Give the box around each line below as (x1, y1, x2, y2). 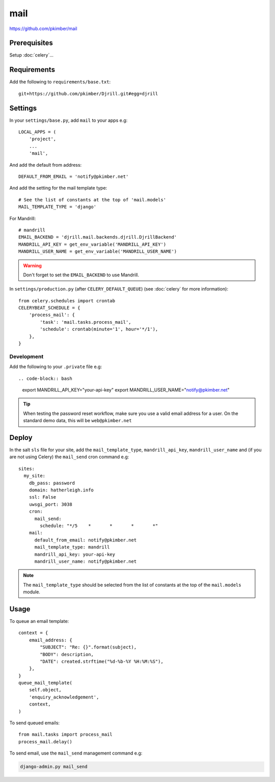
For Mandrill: (9, 215, 36, 221)
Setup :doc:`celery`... (9, 52, 53, 58)
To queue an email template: (9, 618, 69, 624)
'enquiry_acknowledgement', (29, 694, 99, 700)
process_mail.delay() (18, 739, 72, 744)
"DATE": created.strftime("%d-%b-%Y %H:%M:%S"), (40, 658, 164, 664)
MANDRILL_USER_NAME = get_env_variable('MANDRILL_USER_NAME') (18, 249, 177, 254)
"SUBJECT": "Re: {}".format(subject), (40, 644, 137, 650)
